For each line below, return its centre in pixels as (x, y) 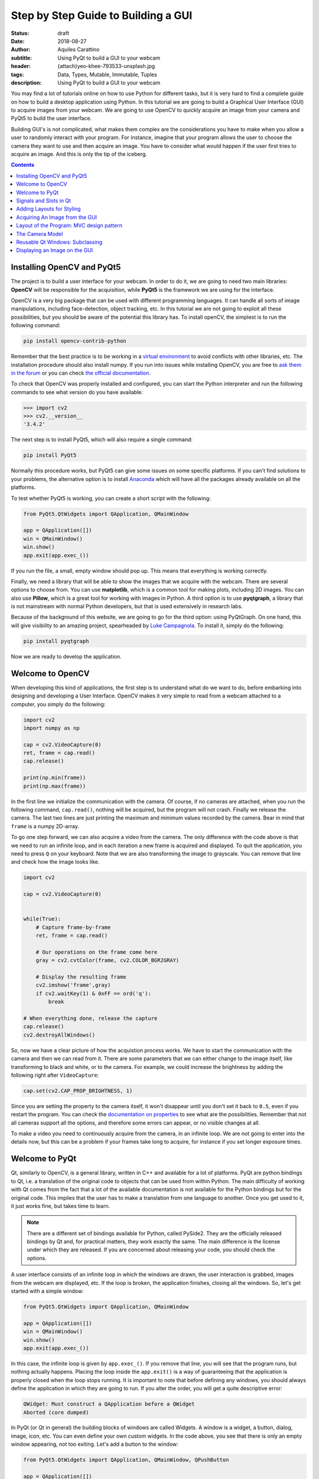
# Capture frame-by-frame (73, 927)
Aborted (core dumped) (56, 1412)
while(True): (42, 919)
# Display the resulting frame (81, 977)
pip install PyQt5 (50, 455)
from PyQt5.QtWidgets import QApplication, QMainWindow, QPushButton (126, 1460)
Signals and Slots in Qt (43, 201)
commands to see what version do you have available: (77, 392)
